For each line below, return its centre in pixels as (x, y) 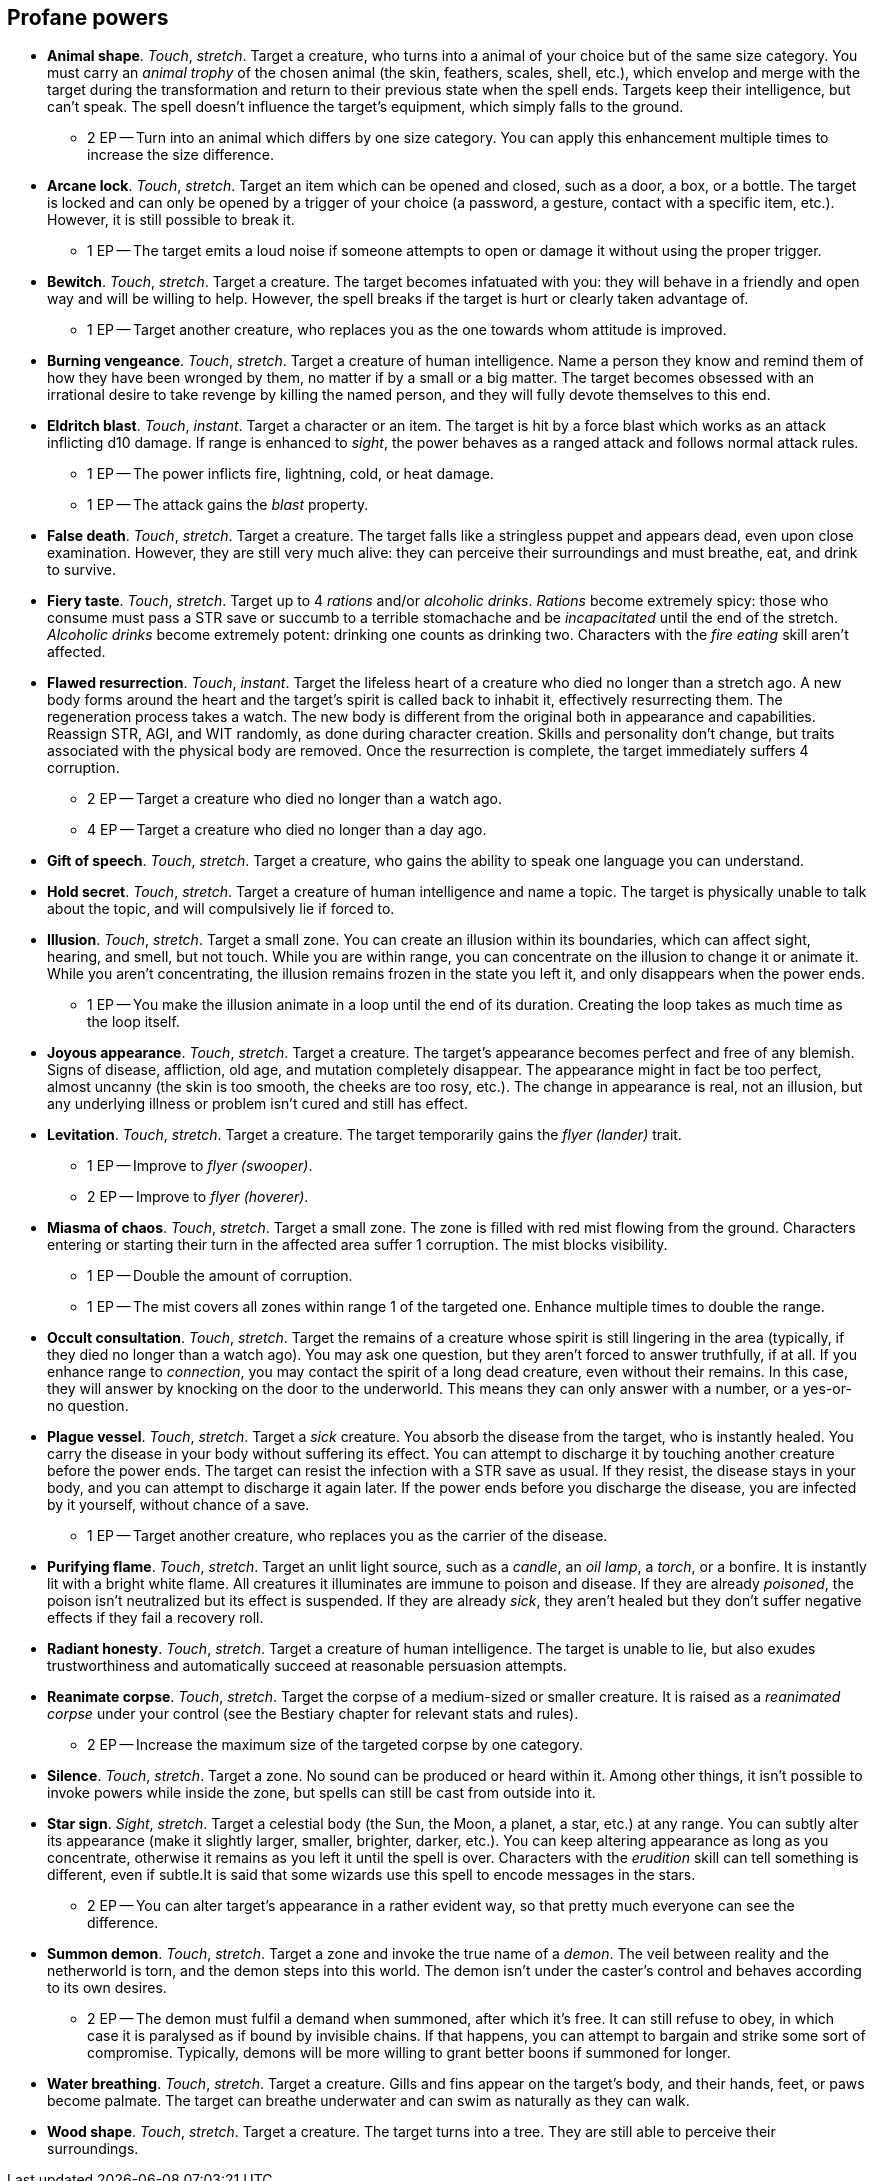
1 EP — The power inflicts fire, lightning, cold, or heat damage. (290, 474)
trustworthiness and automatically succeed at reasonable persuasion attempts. (307, 1666)
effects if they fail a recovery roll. (155, 1618)
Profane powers (88, 17)
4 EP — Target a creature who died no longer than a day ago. (287, 830)
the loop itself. (133, 1022)
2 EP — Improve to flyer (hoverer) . (198, 1197)
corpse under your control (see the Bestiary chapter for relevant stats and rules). (313, 1714)
